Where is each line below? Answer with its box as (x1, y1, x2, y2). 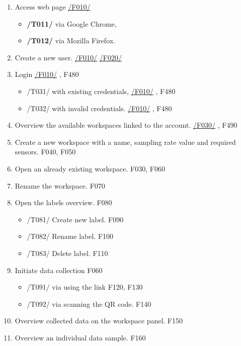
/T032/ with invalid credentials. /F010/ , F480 (27, 103, 172, 113)
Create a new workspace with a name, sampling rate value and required (15, 136, 236, 147)
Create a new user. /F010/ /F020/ (15, 52, 122, 62)
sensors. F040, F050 (15, 146, 76, 157)
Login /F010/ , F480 (15, 69, 79, 79)
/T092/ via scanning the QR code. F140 (27, 298, 151, 309)
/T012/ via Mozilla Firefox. (27, 35, 115, 46)
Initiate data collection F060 (15, 265, 103, 275)
